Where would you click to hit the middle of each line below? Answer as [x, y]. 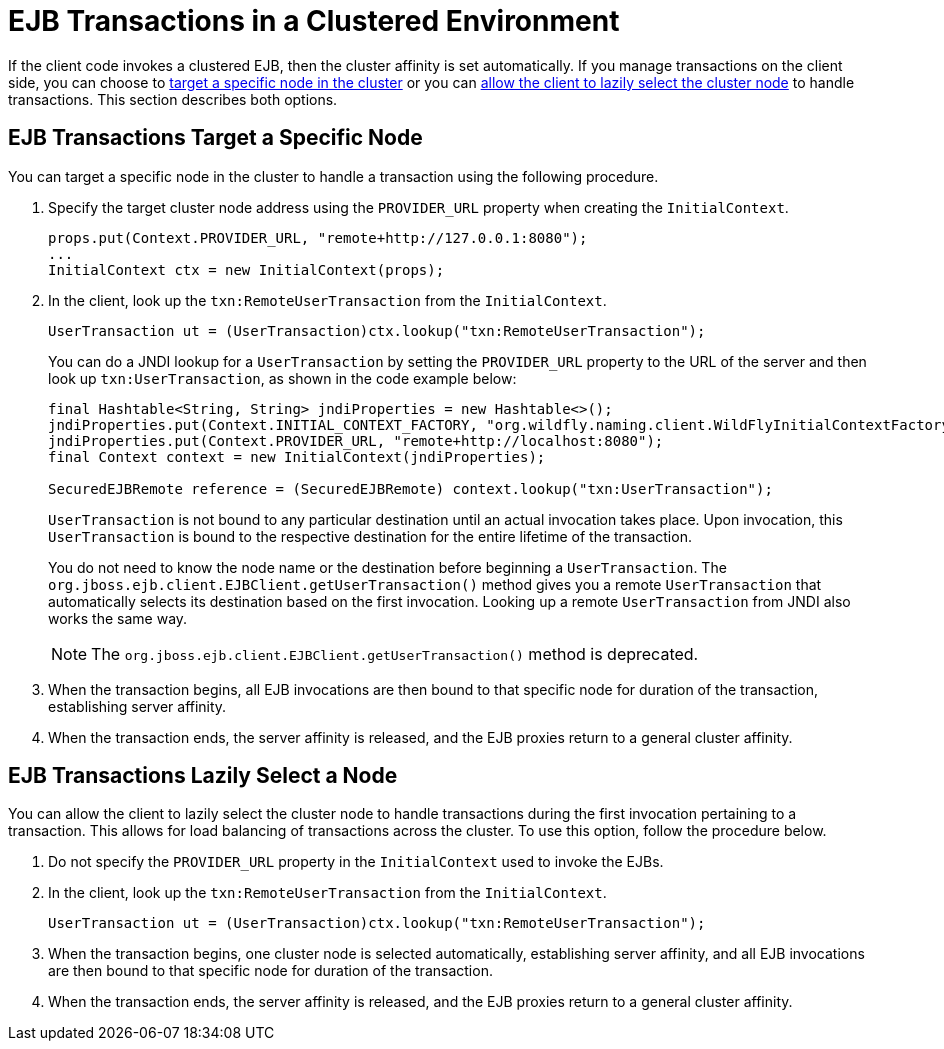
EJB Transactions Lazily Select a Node [203, 776]
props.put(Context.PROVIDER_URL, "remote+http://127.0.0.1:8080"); [318, 237]
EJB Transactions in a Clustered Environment [314, 21]
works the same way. [118, 618]
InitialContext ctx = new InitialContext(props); [246, 269]
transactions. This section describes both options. [173, 99]
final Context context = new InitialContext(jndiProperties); [297, 456]
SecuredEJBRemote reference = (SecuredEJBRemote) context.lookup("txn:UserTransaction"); [410, 488]
